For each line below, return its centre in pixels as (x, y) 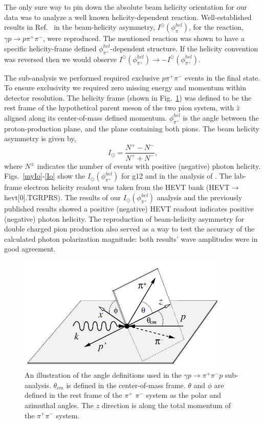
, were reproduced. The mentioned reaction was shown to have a (144, 38)
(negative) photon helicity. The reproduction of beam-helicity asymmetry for (124, 218)
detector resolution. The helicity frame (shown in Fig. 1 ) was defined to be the (128, 97)
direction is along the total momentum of (166, 405)
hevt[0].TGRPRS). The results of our (63, 197)
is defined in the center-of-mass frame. (126, 385)
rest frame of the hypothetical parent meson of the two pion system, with (119, 108)
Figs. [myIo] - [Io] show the (45, 176)
